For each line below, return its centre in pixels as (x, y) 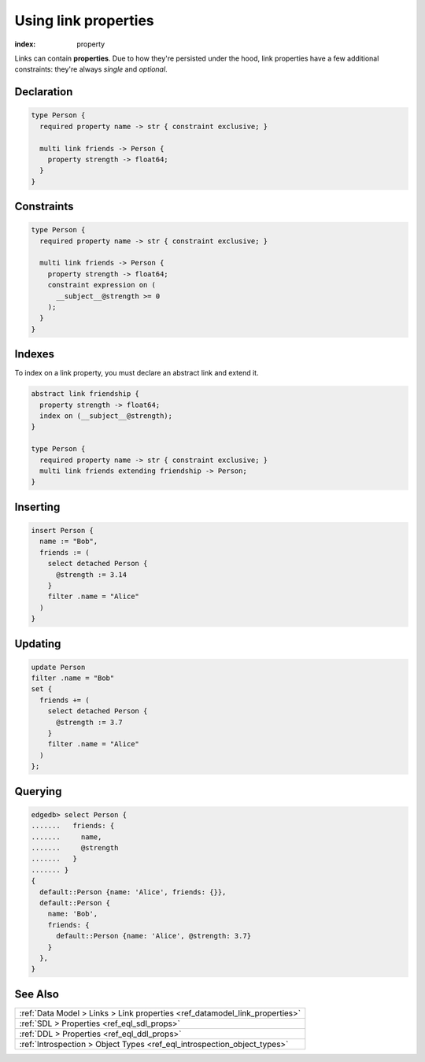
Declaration (44, 92)
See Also (37, 994)
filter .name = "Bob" (73, 678)
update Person (58, 667)
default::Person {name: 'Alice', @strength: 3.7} (154, 936)
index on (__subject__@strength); (106, 416)
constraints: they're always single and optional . (91, 69)
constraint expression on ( (102, 285)
